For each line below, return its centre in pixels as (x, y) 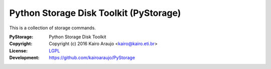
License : (18, 51)
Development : (24, 58)
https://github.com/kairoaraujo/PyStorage (92, 58)
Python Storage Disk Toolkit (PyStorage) (95, 13)
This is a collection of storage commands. (53, 28)
